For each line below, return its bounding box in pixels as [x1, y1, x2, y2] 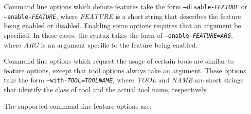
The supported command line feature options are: [4, 100, 152, 111]
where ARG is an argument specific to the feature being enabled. [4, 39, 197, 49]
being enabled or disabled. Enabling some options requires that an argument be [4, 20, 241, 31]
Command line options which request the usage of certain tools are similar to [4, 56, 234, 66]
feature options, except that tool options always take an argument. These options [4, 65, 246, 75]
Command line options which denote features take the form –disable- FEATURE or [4, 1, 248, 11]
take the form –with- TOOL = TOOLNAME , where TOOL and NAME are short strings [4, 75, 244, 85]
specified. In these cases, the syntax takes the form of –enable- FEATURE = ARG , [4, 30, 233, 40]
